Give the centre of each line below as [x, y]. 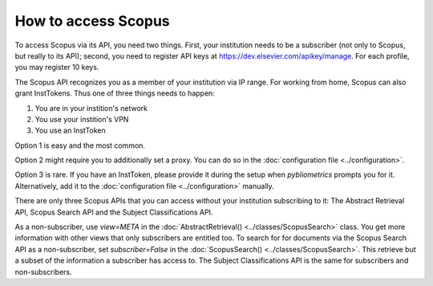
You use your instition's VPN [82, 119]
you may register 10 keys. [57, 67]
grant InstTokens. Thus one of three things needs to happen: [115, 93]
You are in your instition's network [91, 108]
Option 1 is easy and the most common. [80, 145]
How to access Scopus [92, 21]
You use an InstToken [70, 131]
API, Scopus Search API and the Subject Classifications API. [114, 212]
